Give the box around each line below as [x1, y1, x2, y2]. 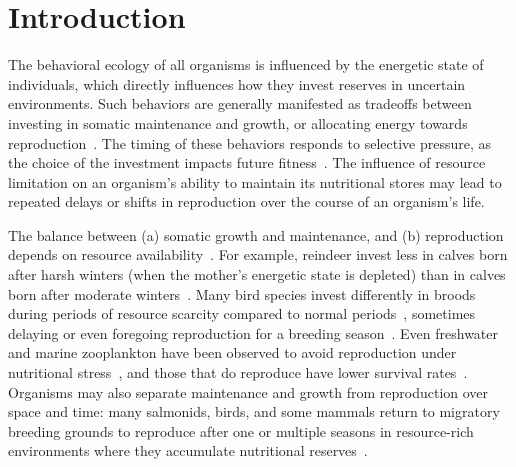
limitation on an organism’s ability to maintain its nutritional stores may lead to [8, 171, 502, 192]
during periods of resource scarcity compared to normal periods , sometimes [8, 303, 476, 324]
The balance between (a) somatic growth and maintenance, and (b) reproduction [8, 224, 504, 245]
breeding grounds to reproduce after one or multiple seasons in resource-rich [8, 420, 474, 441]
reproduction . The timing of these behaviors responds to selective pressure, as [8, 132, 492, 153]
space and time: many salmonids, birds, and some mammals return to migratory [8, 401, 500, 422]
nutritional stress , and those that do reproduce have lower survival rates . [8, 362, 468, 383]
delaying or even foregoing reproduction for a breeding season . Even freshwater [8, 322, 498, 343]
